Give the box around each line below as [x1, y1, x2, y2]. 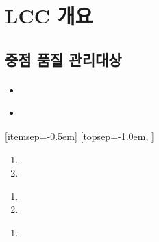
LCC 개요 [5, 1, 93, 30]
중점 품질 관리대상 [5, 48, 122, 70]
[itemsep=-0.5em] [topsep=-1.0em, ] [5, 128, 154, 143]
